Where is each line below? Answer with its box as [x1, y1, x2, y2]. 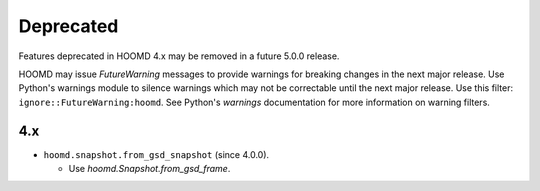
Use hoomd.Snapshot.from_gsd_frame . [68, 163, 231, 175]
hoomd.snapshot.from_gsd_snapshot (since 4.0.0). [43, 148, 270, 160]
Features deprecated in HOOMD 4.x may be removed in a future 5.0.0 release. [18, 50, 340, 62]
